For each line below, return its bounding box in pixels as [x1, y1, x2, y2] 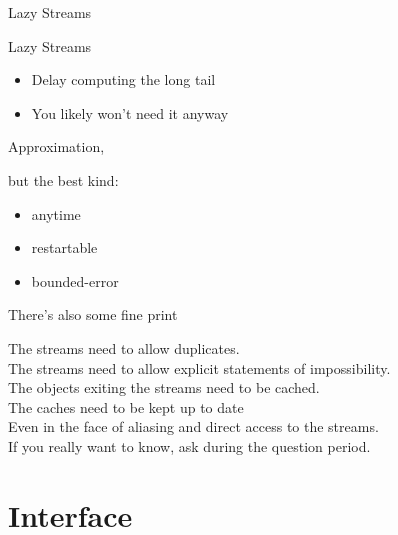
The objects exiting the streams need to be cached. [8, 377, 320, 398]
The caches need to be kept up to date [8, 396, 244, 417]
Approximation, [8, 136, 105, 157]
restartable [31, 237, 98, 258]
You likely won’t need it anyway [31, 102, 229, 123]
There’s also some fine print [8, 304, 178, 325]
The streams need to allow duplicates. [8, 337, 240, 358]
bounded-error [31, 270, 119, 291]
